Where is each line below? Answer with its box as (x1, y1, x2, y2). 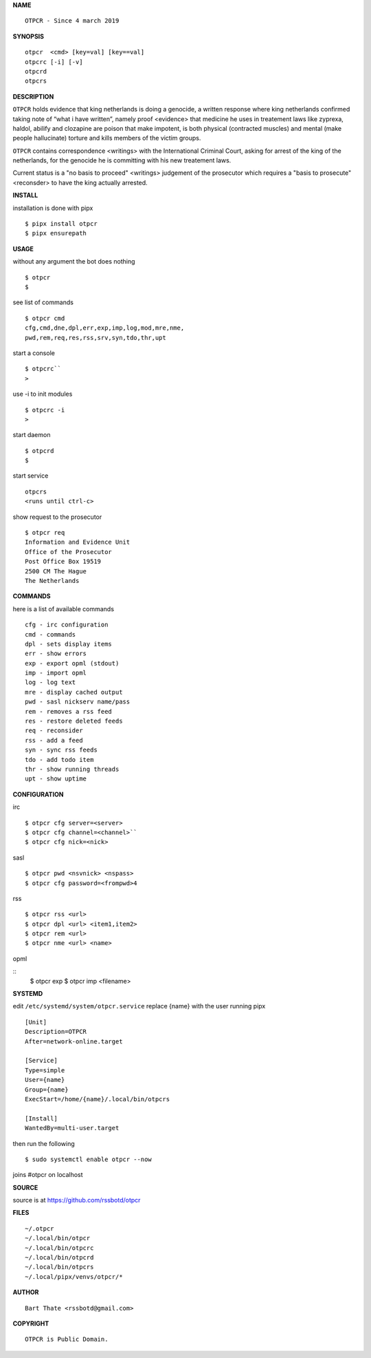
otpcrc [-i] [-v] (25, 58, 83, 65)
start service (12, 471, 49, 480)
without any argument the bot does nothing (12, 257, 135, 266)
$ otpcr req (25, 529, 65, 537)
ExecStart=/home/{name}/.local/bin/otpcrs (25, 1095, 170, 1103)
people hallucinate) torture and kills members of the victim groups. (12, 134, 201, 142)
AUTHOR (12, 1288, 39, 1297)
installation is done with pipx (12, 204, 93, 212)
